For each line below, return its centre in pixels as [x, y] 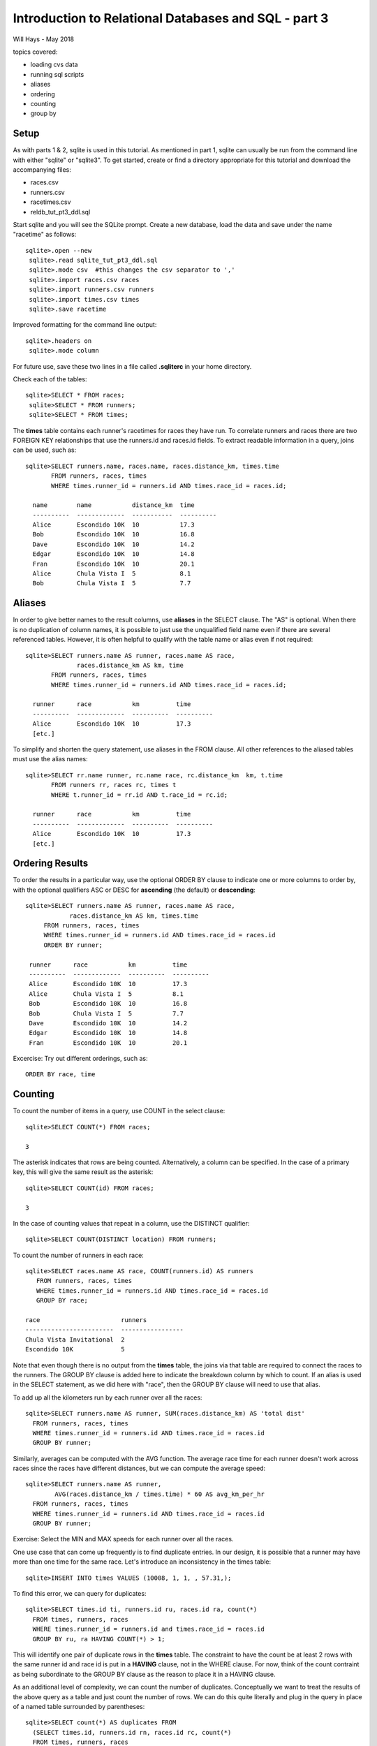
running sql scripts [57, 74]
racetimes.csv [51, 202]
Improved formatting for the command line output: [85, 325]
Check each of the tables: [50, 379]
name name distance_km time [113, 505]
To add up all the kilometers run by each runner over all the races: [108, 1397]
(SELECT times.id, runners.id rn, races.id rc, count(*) [132, 1732]
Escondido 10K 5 [75, 1349]
